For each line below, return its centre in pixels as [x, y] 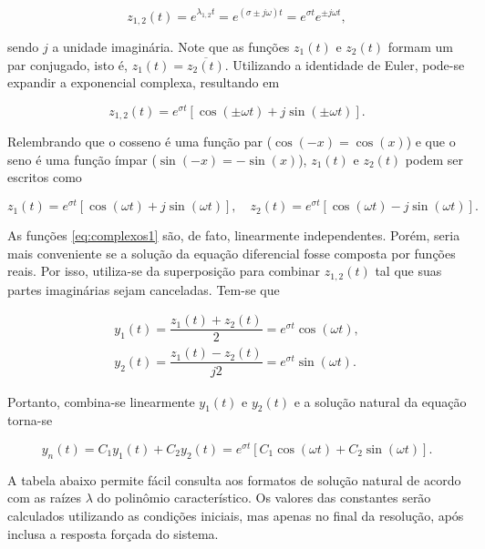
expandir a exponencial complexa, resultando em [144, 82]
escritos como [45, 177]
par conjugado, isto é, [67, 64]
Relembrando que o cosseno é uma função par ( [140, 142]
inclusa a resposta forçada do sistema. [113, 533]
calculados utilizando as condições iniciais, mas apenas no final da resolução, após [236, 515]
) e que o [431, 142]
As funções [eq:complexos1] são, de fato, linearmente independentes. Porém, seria [234, 235]
